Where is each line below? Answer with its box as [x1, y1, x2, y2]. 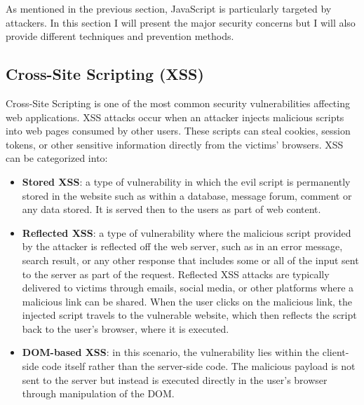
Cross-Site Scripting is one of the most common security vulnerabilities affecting [6, 95, 350, 110]
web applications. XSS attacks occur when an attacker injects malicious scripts [6, 109, 344, 124]
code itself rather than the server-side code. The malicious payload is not [41, 359, 356, 373]
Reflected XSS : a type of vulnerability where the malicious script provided [22, 225, 351, 240]
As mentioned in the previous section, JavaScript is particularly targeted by [6, 1, 332, 15]
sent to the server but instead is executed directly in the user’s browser [22, 372, 328, 387]
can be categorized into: [6, 151, 108, 165]
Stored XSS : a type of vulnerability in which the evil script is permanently [22, 174, 351, 188]
